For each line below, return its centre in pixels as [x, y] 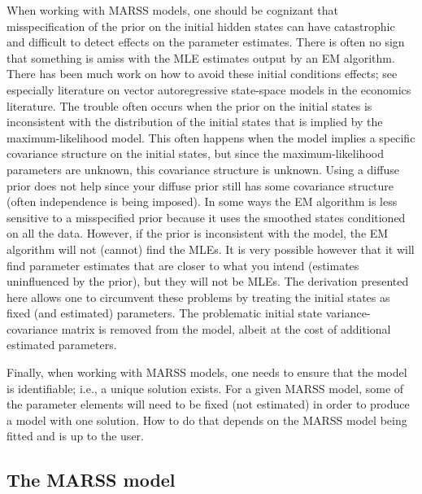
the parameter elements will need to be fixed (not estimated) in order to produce [208, 404]
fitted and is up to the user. [75, 436]
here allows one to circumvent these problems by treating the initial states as [198, 297]
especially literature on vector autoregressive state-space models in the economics [209, 89]
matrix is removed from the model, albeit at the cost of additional [226, 328]
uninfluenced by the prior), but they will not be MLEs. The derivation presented [208, 281]
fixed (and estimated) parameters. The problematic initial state [165, 313]
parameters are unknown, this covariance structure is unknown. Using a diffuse [203, 169]
